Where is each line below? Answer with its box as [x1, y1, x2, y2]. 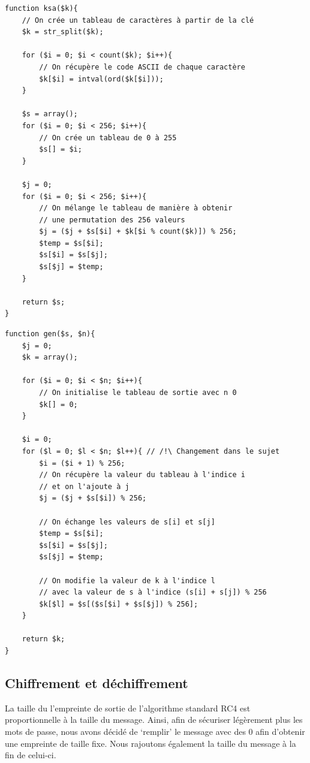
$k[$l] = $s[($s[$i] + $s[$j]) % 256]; [39, 599, 198, 608]
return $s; [22, 297, 65, 306]
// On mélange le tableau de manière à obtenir [39, 204, 233, 213]
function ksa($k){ [5, 4, 78, 13]
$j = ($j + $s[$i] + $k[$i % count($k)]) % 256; [39, 227, 237, 236]
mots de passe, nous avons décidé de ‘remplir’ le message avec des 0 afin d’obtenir [5, 725, 305, 738]
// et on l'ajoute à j [39, 482, 130, 491]
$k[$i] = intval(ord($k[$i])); [39, 74, 164, 83]
